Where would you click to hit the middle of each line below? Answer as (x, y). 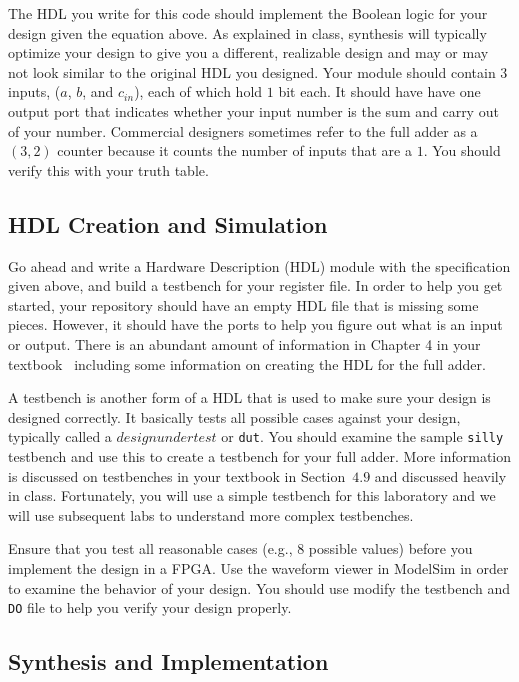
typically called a (60, 436)
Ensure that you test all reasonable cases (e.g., (150, 548)
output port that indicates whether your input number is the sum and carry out (253, 110)
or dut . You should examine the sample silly (362, 436)
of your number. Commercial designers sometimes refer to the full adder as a (243, 130)
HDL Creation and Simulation (168, 223)
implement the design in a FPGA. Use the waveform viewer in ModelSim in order (258, 567)
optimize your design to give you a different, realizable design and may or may (248, 52)
